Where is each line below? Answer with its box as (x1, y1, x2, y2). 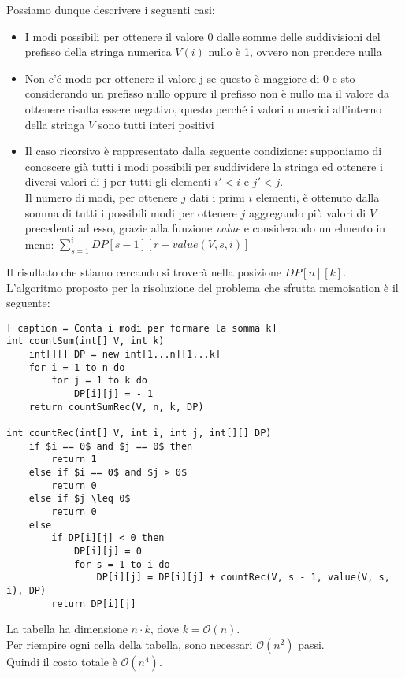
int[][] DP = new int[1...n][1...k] (28, 349, 221, 361)
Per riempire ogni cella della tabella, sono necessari (6, 635, 253, 652)
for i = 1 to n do (28, 361, 125, 373)
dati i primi (189, 188, 245, 205)
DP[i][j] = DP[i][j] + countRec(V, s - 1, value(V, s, (96, 572, 390, 584)
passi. (298, 635, 325, 652)
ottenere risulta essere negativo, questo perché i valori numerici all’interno (24, 100, 382, 117)
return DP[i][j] (51, 598, 136, 609)
